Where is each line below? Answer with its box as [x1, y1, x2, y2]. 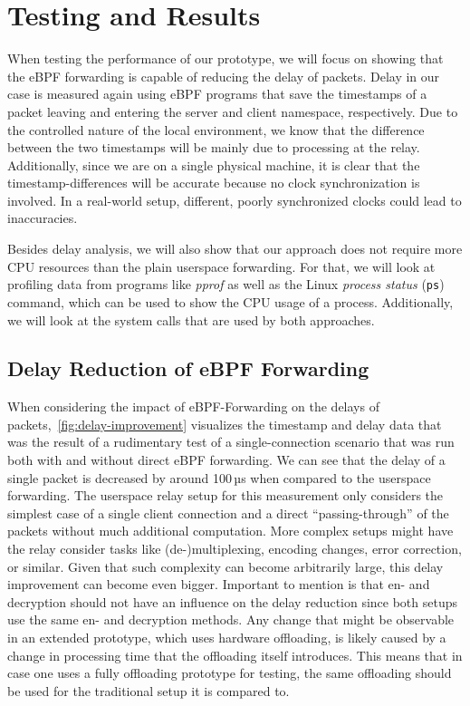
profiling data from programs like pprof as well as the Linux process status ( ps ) [7, 275, 445, 294]
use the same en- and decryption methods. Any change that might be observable [7, 610, 455, 629]
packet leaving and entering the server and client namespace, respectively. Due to [7, 102, 458, 121]
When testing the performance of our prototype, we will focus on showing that [7, 49, 444, 68]
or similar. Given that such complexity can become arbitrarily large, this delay [7, 556, 444, 575]
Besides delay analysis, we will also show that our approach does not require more [7, 239, 463, 258]
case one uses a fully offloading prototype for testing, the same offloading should [7, 663, 452, 682]
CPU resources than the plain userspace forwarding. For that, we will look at [7, 256, 436, 276]
